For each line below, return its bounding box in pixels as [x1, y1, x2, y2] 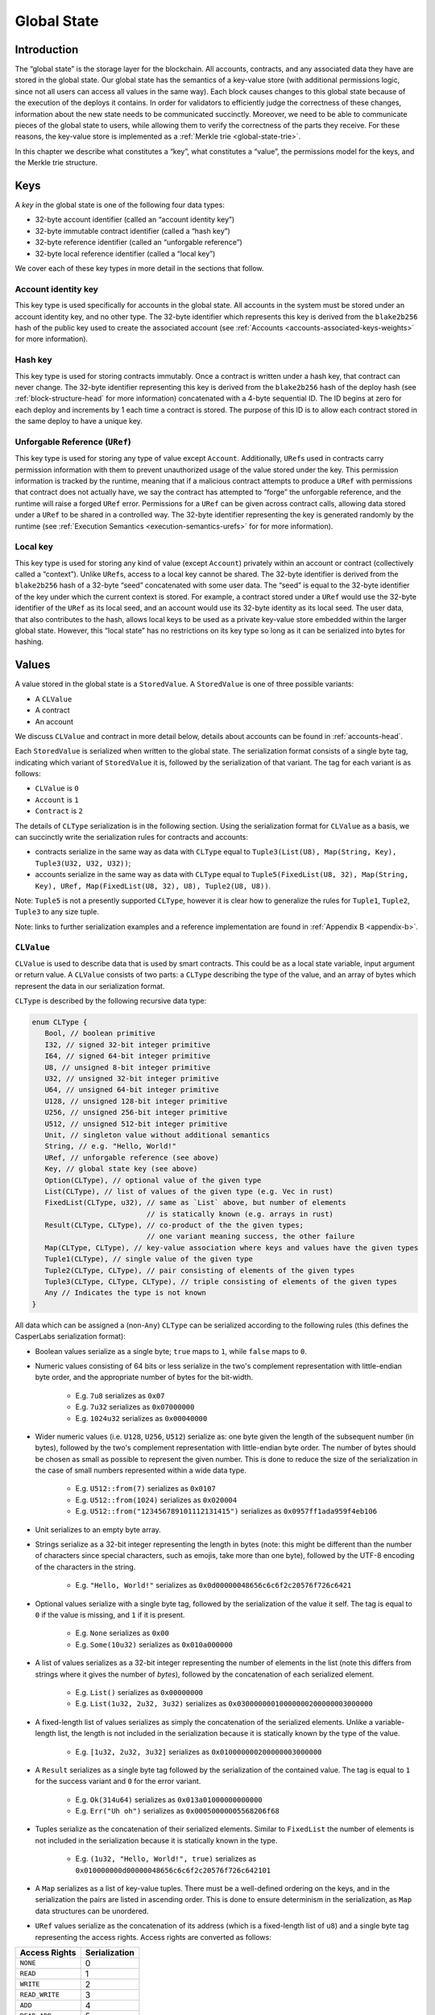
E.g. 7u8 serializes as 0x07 [75, 1390, 165, 1400]
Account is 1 [35, 795, 80, 804]
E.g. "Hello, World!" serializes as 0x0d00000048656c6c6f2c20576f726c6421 [75, 1581, 352, 1590]
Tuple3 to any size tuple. [14, 907, 100, 916]
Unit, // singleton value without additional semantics [44, 1130, 270, 1140]
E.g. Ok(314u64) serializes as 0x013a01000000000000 [75, 1794, 263, 1805]
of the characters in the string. [35, 1562, 136, 1572]
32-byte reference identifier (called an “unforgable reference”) [35, 238, 243, 247]
